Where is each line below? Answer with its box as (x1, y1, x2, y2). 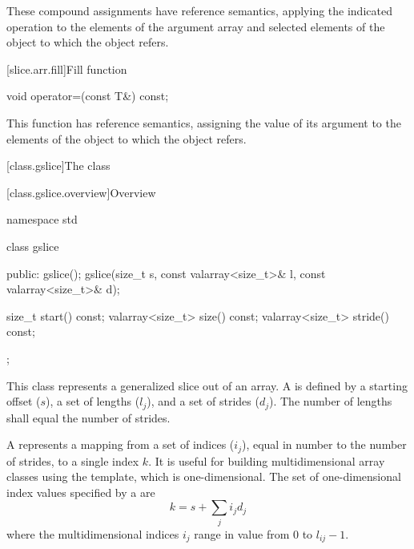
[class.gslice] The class (6, 157, 111, 174)
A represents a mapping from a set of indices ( (6, 436, 235, 453)
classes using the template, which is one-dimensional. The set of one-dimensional (6, 468, 401, 485)
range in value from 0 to (194, 525, 313, 542)
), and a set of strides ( (147, 393, 259, 410)
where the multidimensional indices (6, 525, 179, 542)
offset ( (6, 393, 41, 410)
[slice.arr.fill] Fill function (6, 60, 127, 77)
